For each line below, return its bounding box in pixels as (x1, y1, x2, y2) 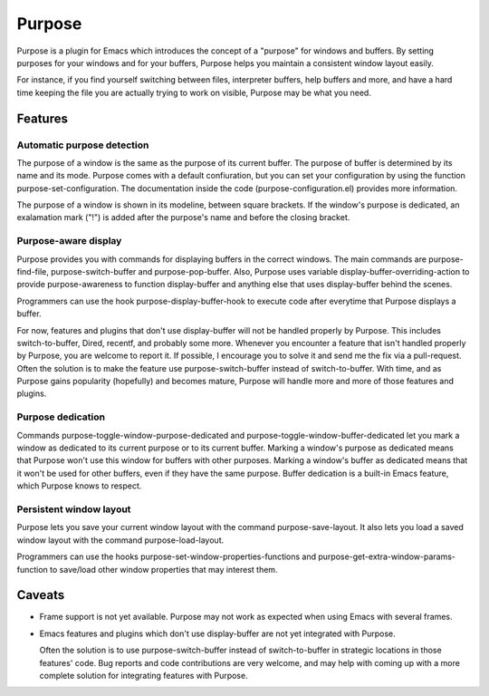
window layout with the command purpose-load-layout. (16, 535, 225, 546)
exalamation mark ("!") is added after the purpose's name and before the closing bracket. (16, 212, 350, 223)
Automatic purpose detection (16, 139, 149, 151)
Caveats (16, 587, 65, 603)
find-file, (16, 266, 50, 276)
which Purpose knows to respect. (16, 480, 142, 491)
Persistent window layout (16, 503, 131, 516)
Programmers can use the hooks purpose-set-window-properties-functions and (16, 551, 317, 562)
